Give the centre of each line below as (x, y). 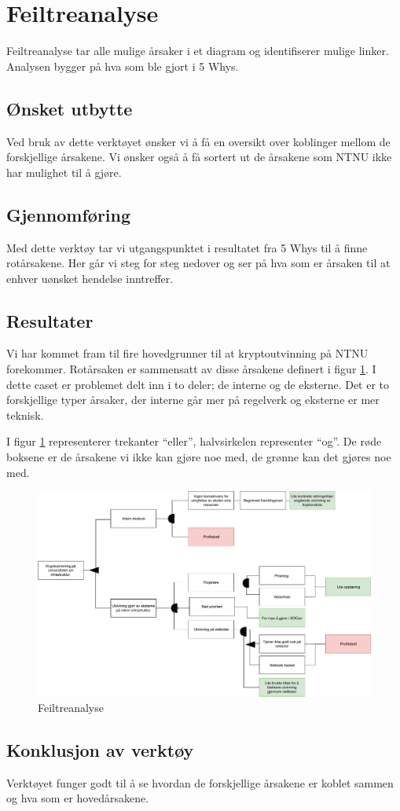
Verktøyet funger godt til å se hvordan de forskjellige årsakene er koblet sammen (200, 782)
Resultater (50, 320)
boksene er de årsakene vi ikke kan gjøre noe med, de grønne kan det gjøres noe (199, 457)
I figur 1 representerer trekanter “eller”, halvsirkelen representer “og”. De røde (194, 441)
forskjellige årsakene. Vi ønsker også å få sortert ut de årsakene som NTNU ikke (199, 157)
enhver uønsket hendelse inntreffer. (90, 278)
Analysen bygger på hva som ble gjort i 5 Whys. (123, 66)
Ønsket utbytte (70, 108)
